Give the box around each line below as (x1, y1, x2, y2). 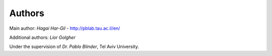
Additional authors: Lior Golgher (9, 34, 76, 40)
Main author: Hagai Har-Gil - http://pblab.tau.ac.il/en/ (9, 25, 120, 31)
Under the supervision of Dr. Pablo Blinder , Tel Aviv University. (9, 43, 140, 50)
